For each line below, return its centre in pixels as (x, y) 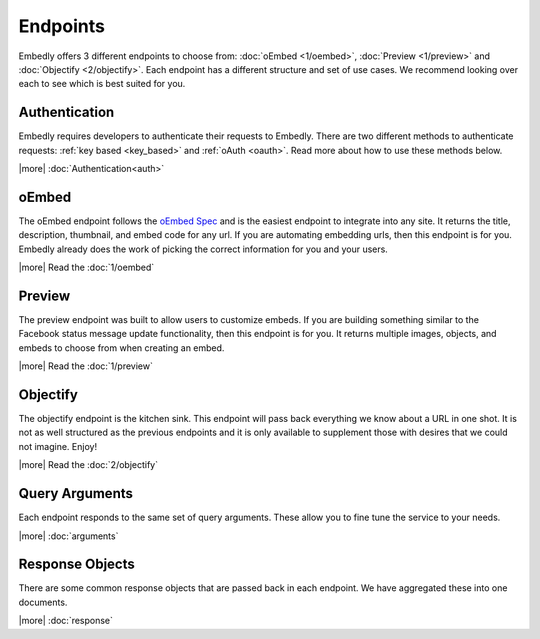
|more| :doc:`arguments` (68, 536)
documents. (43, 602)
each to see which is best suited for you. (102, 84)
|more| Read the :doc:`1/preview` (86, 366)
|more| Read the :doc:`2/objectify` (88, 465)
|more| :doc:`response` (66, 621)
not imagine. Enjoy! (58, 446)
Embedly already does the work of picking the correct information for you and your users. (203, 249)
